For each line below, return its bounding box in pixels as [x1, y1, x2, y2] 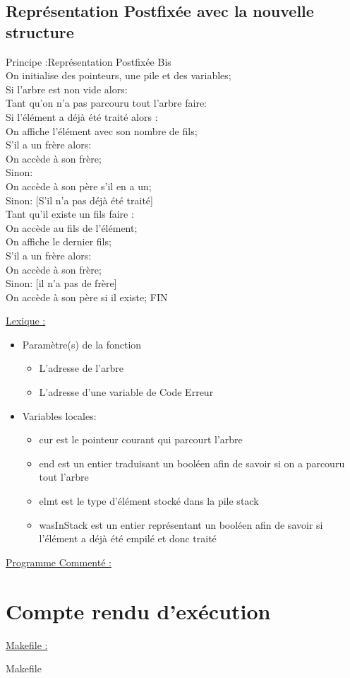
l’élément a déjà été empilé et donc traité [39, 531, 217, 546]
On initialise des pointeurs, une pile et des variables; [6, 68, 231, 83]
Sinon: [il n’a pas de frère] [6, 276, 117, 291]
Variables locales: [22, 408, 97, 423]
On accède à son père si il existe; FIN [6, 289, 168, 304]
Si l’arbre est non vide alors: [6, 81, 128, 96]
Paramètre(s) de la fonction [22, 337, 142, 351]
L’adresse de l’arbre [39, 361, 124, 375]
